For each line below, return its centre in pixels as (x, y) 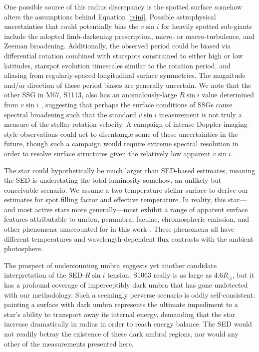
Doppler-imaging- (223, 124)
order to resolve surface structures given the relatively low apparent (107, 153)
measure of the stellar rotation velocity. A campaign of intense (99, 124)
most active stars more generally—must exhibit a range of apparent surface (133, 209)
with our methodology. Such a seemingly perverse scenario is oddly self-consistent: (130, 294)
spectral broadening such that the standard (70, 114)
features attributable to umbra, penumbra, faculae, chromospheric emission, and (127, 219)
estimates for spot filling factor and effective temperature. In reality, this (115, 199)
